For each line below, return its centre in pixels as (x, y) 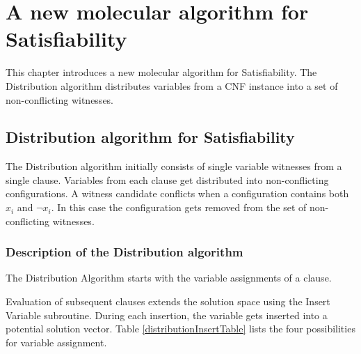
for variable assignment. (56, 342)
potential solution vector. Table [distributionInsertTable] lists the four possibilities (180, 329)
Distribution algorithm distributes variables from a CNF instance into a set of (172, 85)
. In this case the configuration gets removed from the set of (179, 207)
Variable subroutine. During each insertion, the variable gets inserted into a (167, 315)
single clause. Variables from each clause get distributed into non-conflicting (167, 179)
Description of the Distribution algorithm (125, 252)
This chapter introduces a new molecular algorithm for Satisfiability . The (161, 72)
